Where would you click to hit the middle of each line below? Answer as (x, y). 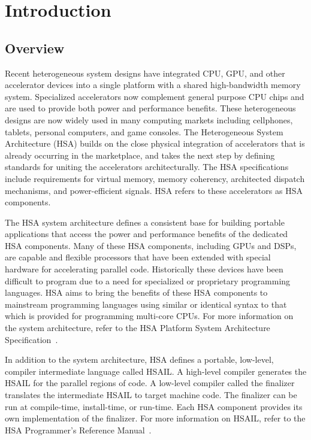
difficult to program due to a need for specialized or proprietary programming (148, 280)
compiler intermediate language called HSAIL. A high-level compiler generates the (156, 371)
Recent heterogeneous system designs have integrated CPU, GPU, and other (145, 73)
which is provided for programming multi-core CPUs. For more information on (149, 316)
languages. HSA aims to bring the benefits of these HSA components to (136, 292)
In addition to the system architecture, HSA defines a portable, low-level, (139, 359)
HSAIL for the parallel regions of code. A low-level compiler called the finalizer (150, 383)
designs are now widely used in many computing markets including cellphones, (149, 119)
